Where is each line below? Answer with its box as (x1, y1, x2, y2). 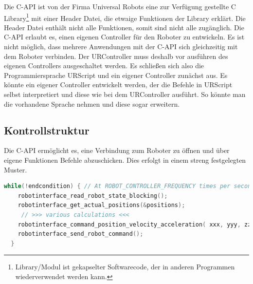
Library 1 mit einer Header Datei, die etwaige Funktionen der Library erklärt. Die (4, 11, 246, 23)
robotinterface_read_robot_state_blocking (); (18, 192, 168, 199)
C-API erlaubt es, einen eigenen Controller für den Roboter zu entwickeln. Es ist (4, 32, 245, 42)
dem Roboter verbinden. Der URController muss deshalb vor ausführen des (4, 51, 228, 61)
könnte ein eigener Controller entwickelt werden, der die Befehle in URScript (4, 79, 233, 90)
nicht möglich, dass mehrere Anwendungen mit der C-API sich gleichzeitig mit (4, 41, 238, 52)
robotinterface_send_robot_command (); (18, 230, 144, 238)
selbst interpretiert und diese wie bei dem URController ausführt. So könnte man (4, 89, 246, 99)
